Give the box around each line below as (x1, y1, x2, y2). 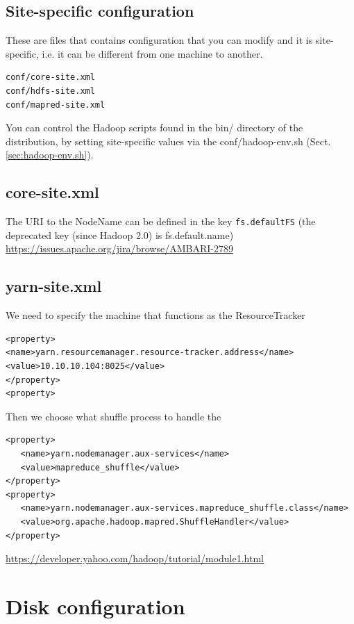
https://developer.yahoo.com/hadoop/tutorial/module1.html (6, 551, 264, 566)
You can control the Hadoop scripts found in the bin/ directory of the (6, 120, 303, 135)
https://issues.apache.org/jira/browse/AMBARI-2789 (6, 241, 233, 256)
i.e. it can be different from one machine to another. (42, 46, 263, 60)
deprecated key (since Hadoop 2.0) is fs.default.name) (6, 227, 234, 242)
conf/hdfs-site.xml (6, 85, 95, 96)
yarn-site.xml (6, 275, 102, 297)
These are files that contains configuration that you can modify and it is (6, 33, 313, 47)
